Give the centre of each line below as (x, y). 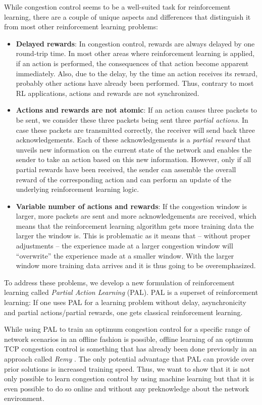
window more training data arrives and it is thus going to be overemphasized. (136, 265)
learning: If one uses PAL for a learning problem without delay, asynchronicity (125, 302)
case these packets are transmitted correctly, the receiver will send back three (135, 130)
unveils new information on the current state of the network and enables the (134, 149)
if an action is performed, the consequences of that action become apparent (132, 63)
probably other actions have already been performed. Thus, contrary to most (135, 83)
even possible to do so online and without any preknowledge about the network (127, 388)
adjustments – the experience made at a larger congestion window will (124, 246)
